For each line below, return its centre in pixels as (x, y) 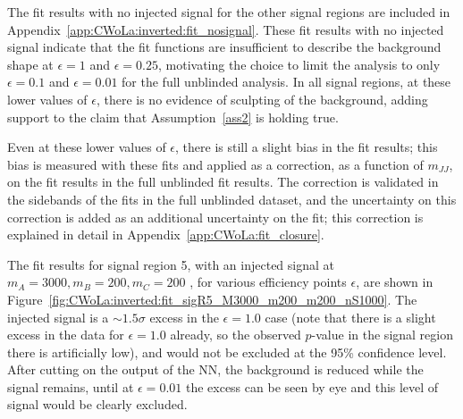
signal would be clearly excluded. (97, 404)
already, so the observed (236, 335)
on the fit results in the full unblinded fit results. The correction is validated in (223, 182)
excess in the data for (66, 335)
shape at (30, 64)
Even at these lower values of (87, 147)
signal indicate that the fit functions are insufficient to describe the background (224, 47)
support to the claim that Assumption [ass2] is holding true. (173, 117)
